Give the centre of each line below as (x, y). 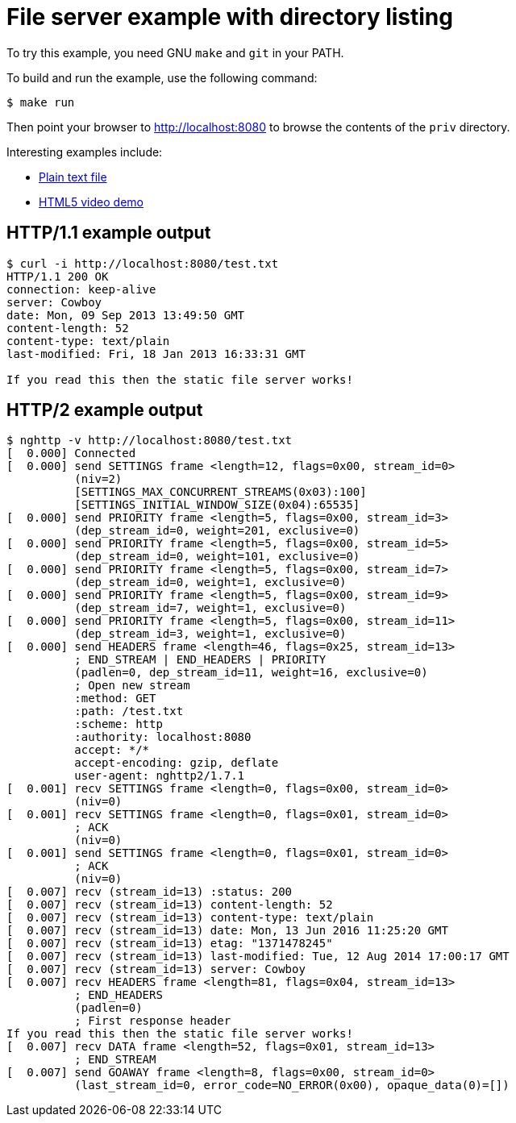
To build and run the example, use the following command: (162, 77)
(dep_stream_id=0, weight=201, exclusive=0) (217, 531)
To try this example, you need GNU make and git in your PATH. (175, 52)
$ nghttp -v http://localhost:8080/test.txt (150, 441)
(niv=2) (98, 479)
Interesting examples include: (85, 152)
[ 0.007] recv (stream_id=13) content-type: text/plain (190, 918)
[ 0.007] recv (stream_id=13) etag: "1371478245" (170, 944)
